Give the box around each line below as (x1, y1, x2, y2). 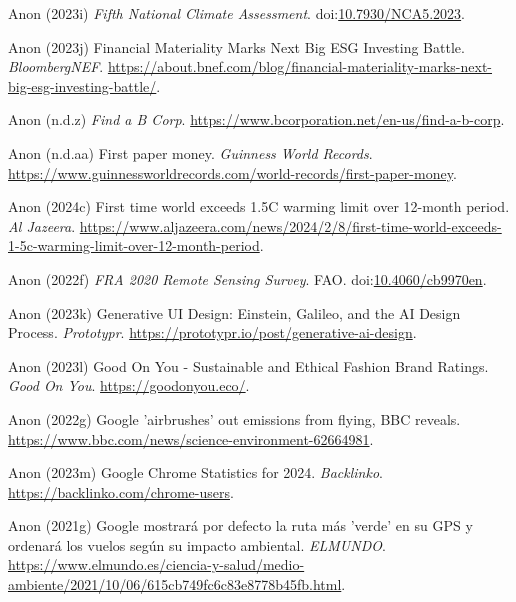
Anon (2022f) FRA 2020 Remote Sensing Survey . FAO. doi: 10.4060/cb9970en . (8, 268, 487, 289)
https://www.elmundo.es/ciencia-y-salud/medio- (8, 554, 305, 575)
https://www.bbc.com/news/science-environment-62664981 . (8, 428, 374, 449)
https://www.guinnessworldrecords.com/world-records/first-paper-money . (8, 162, 457, 183)
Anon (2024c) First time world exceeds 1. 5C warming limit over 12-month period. (8, 196, 510, 217)
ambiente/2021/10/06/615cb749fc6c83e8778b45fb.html (8, 574, 342, 595)
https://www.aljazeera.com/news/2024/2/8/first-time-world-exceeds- (79, 215, 502, 236)
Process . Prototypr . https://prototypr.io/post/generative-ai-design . (8, 322, 417, 343)
